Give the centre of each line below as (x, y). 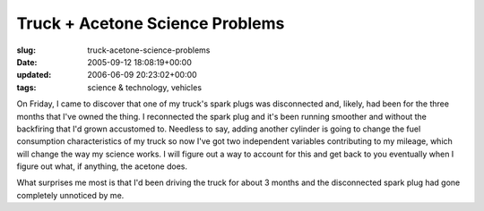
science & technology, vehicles (144, 87)
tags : (26, 87)
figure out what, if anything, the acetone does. (102, 166)
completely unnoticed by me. (70, 195)
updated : (34, 75)
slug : (26, 50)
